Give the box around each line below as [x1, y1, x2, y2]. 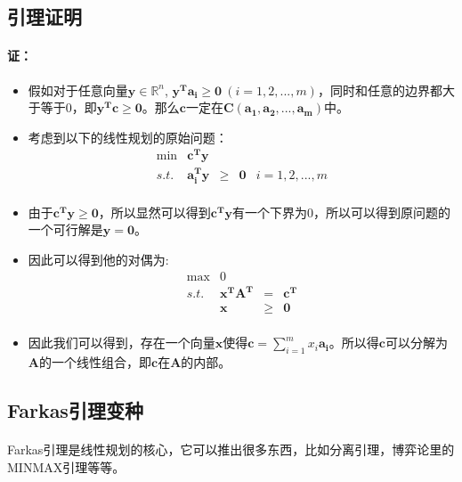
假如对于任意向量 [28, 80, 128, 99]
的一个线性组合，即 [38, 352, 151, 371]
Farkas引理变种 [7, 396, 143, 423]
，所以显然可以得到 [98, 202, 211, 221]
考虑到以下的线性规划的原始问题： [28, 127, 228, 146]
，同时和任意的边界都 [317, 80, 442, 99]
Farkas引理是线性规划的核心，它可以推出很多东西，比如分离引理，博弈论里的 [7, 439, 455, 458]
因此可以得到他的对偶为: [28, 249, 169, 268]
